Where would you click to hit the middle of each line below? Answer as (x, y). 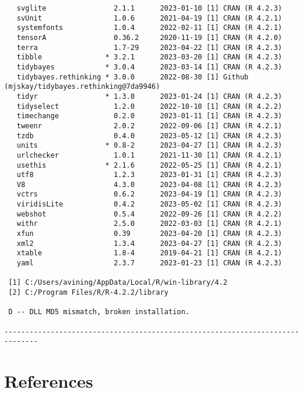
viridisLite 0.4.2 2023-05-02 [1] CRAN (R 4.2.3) (149, 204)
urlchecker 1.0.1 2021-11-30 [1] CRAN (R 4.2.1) (149, 155)
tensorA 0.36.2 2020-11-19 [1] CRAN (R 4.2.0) (149, 37)
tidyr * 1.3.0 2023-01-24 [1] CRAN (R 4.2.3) (149, 96)
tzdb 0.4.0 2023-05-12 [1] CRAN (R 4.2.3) (149, 136)
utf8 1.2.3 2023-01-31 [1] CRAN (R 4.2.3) (149, 175)
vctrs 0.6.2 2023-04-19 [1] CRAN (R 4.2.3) (149, 194)
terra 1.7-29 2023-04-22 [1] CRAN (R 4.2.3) (149, 47)
